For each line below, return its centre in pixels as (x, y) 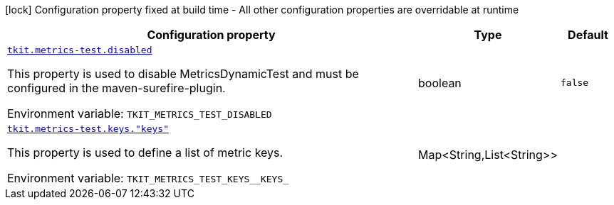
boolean (440, 83)
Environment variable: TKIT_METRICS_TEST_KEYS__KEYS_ (148, 178)
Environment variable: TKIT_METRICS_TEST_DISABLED (140, 113)
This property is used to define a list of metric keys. (145, 153)
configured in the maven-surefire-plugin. (116, 88)
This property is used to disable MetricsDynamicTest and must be (183, 74)
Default (588, 35)
